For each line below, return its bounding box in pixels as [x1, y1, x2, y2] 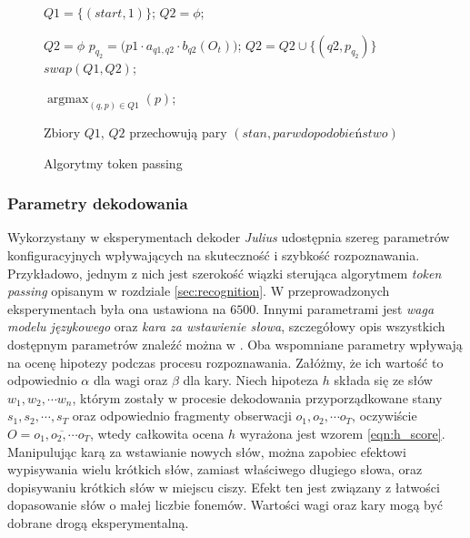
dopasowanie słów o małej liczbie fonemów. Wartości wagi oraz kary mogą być [7, 495, 444, 514]
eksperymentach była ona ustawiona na [7, 299, 226, 318]
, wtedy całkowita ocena [89, 423, 225, 442]
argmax [46, 93, 89, 107]
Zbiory [44, 123, 81, 142]
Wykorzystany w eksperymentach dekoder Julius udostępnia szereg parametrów [7, 228, 450, 247]
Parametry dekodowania [7, 192, 188, 215]
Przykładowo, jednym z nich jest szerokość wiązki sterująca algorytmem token [7, 263, 442, 282]
